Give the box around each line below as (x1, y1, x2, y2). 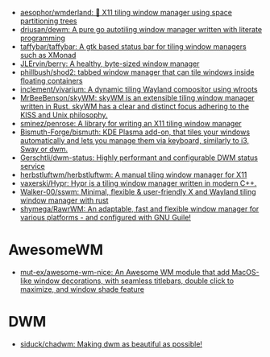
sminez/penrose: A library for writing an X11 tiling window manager (19, 119, 242, 128)
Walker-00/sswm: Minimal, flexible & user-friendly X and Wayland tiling (19, 187, 256, 196)
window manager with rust (19, 195, 109, 205)
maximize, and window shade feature (19, 284, 145, 293)
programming (19, 33, 66, 43)
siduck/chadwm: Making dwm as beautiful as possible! (19, 339, 203, 349)
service (19, 162, 46, 170)
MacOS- (231, 267, 260, 277)
